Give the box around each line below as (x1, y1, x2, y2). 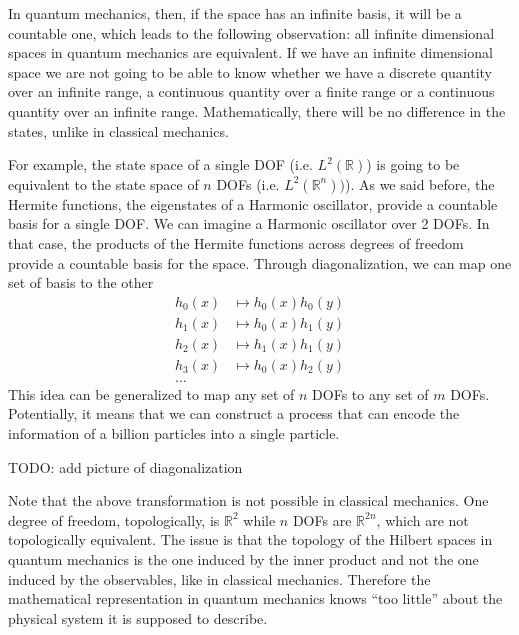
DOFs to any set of (312, 383, 429, 404)
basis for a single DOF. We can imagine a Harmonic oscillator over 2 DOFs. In (8, 213, 490, 234)
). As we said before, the (344, 173, 495, 194)
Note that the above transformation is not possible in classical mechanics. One (8, 490, 489, 511)
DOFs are (292, 509, 352, 530)
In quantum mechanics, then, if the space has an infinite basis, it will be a (8, 3, 462, 23)
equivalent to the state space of (8, 173, 199, 194)
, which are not (376, 509, 469, 530)
